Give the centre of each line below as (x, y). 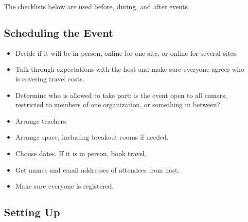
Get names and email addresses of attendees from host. (97, 169)
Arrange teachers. (42, 120)
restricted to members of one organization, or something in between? (118, 104)
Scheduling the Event (59, 32)
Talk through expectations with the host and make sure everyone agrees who (130, 69)
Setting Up (32, 212)
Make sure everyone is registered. (64, 186)
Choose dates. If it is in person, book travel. (81, 153)
